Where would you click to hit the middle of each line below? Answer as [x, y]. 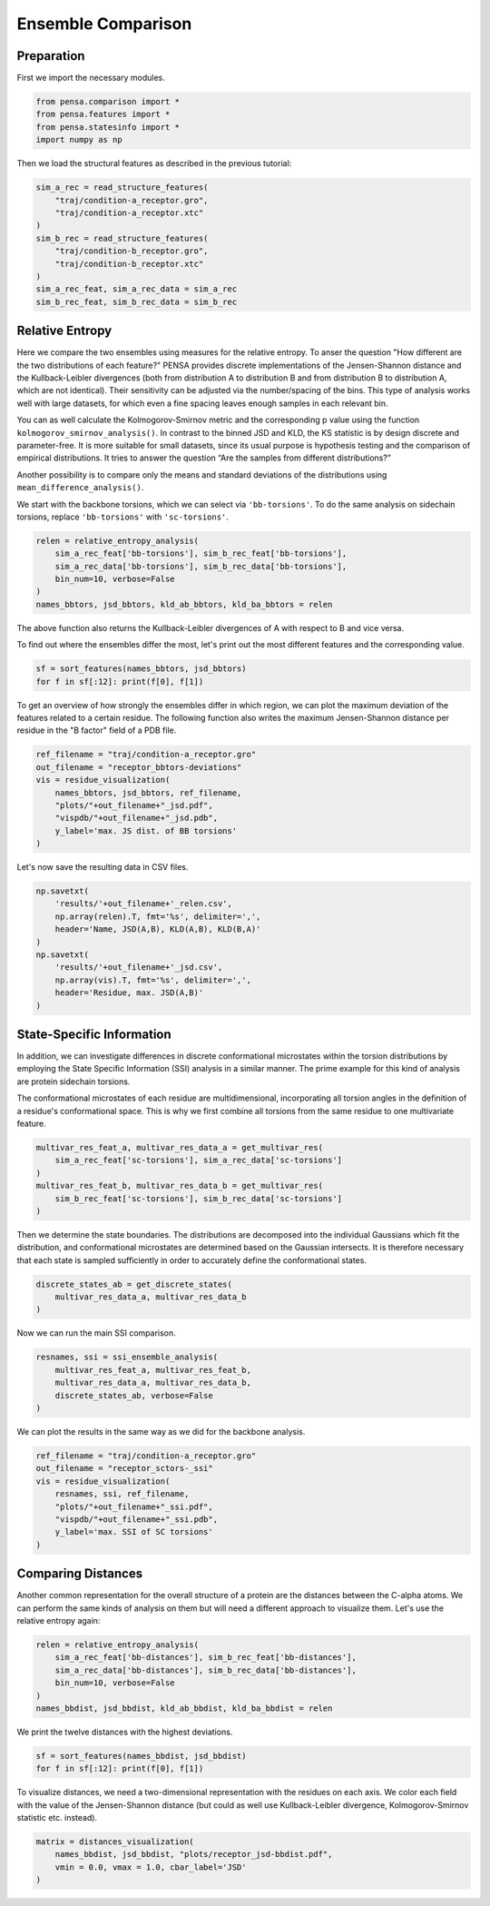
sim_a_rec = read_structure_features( [122, 188]
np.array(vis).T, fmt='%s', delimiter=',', [153, 980]
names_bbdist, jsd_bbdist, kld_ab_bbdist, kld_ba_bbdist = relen [184, 1708]
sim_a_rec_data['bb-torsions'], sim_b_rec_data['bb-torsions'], [201, 566]
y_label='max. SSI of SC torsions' [134, 1532]
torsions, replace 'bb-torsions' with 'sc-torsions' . [122, 517]
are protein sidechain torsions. [73, 1081]
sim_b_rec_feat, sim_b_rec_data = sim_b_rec [137, 301]
